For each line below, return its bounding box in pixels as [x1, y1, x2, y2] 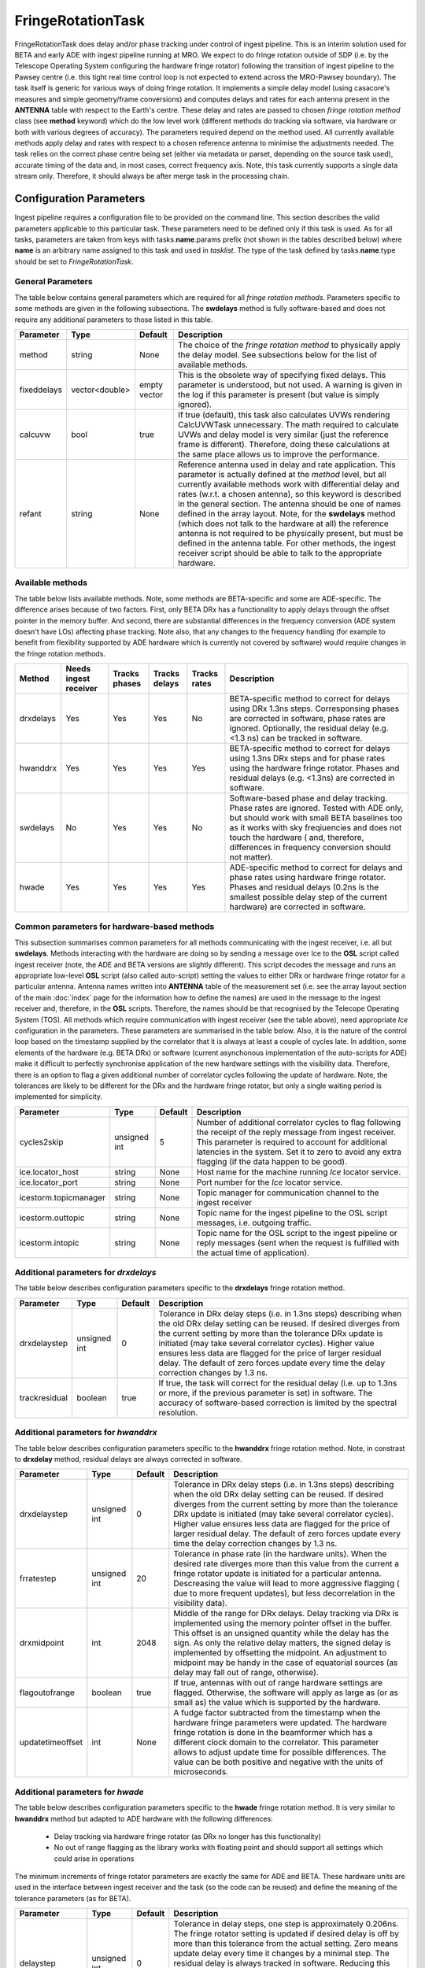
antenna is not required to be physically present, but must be [178, 528, 404, 539]
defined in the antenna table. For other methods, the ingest [178, 538, 397, 549]
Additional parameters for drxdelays [14, 1267, 157, 1278]
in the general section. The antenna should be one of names [178, 498, 401, 509]
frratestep [19, 1573, 57, 1584]
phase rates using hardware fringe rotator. [229, 872, 386, 883]
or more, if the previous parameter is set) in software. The [158, 1387, 373, 1398]
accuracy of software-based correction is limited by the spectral [158, 1397, 397, 1408]
